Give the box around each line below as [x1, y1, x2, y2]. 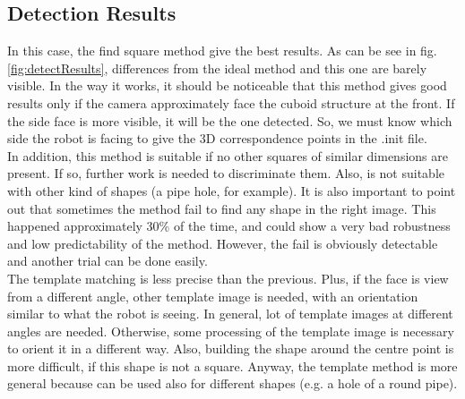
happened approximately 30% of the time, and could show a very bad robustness [7, 216, 451, 235]
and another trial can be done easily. [7, 251, 208, 270]
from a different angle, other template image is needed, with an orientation [7, 286, 418, 305]
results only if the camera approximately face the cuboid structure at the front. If [7, 93, 455, 112]
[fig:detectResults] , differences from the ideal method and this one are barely [7, 58, 427, 77]
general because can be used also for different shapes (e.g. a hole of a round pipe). [7, 374, 458, 393]
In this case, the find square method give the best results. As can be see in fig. [7, 41, 437, 60]
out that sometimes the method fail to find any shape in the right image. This [7, 199, 436, 217]
